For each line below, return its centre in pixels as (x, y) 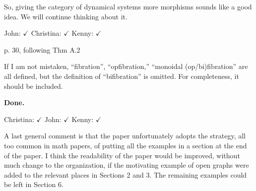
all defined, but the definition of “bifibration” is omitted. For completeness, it (122, 76)
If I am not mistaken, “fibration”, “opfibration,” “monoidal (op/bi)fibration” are (126, 66)
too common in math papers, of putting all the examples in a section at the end (126, 145)
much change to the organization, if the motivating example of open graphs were (127, 165)
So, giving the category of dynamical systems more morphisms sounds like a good (128, 6)
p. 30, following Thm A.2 (42, 49)
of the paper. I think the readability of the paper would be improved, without (122, 155)
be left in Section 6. (34, 184)
